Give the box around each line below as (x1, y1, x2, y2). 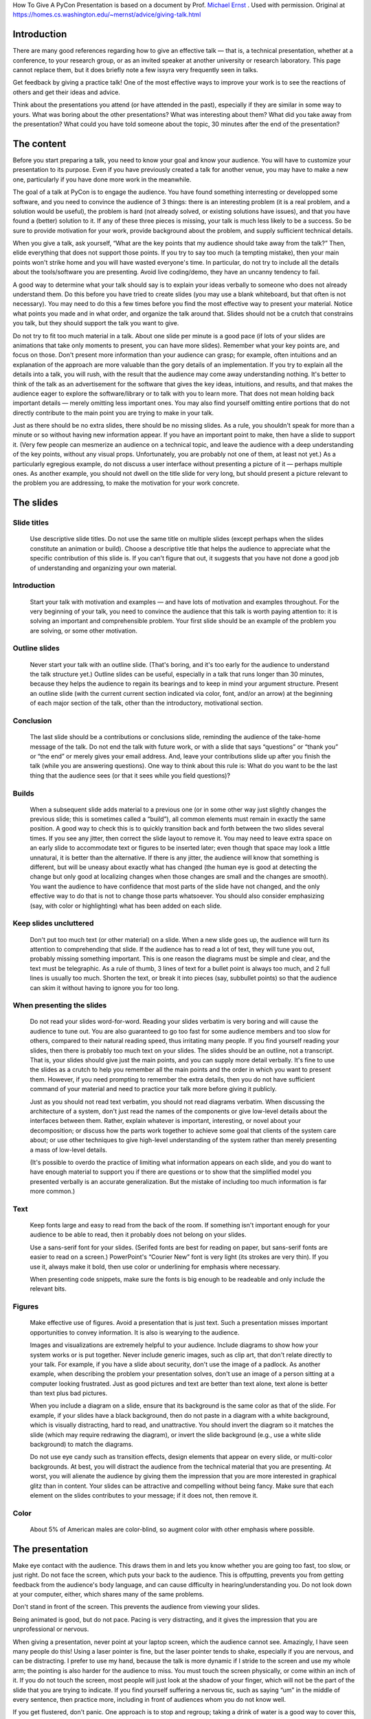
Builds (12, 788, 34, 798)
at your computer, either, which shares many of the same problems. (12, 1590, 204, 1599)
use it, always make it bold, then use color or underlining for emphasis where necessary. (30, 1262, 281, 1271)
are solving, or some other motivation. (30, 626, 137, 635)
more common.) (30, 1187, 76, 1196)
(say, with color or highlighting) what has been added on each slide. (30, 901, 223, 910)
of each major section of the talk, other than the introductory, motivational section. (30, 699, 264, 708)
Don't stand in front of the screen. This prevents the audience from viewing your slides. (12, 1603, 260, 1611)
